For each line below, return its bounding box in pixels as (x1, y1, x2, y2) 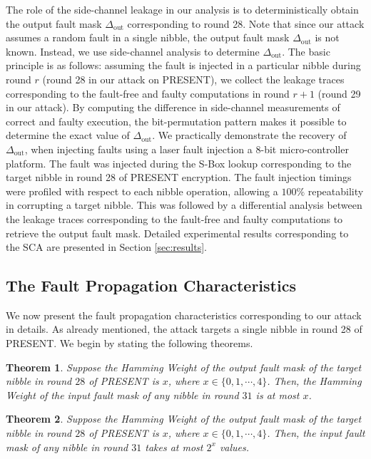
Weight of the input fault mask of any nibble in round (6, 387, 239, 402)
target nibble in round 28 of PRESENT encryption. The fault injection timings (6, 170, 352, 185)
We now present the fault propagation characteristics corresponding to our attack (6, 307, 362, 322)
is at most (255, 387, 300, 402)
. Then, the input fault (267, 426, 365, 440)
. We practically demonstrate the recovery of (152, 128, 347, 143)
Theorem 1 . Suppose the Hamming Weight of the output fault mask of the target (6, 359, 362, 374)
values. (219, 439, 250, 454)
